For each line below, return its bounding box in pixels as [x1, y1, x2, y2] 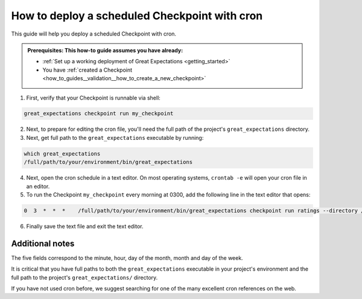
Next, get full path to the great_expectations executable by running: [26, 134, 204, 141]
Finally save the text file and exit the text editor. [26, 222, 144, 230]
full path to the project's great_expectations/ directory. [11, 274, 158, 281]
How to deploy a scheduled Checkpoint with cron [11, 9, 263, 22]
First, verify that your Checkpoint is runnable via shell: [26, 94, 161, 101]
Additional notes [11, 238, 75, 248]
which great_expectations [24, 150, 101, 157]
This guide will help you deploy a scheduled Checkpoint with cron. [11, 30, 177, 37]
